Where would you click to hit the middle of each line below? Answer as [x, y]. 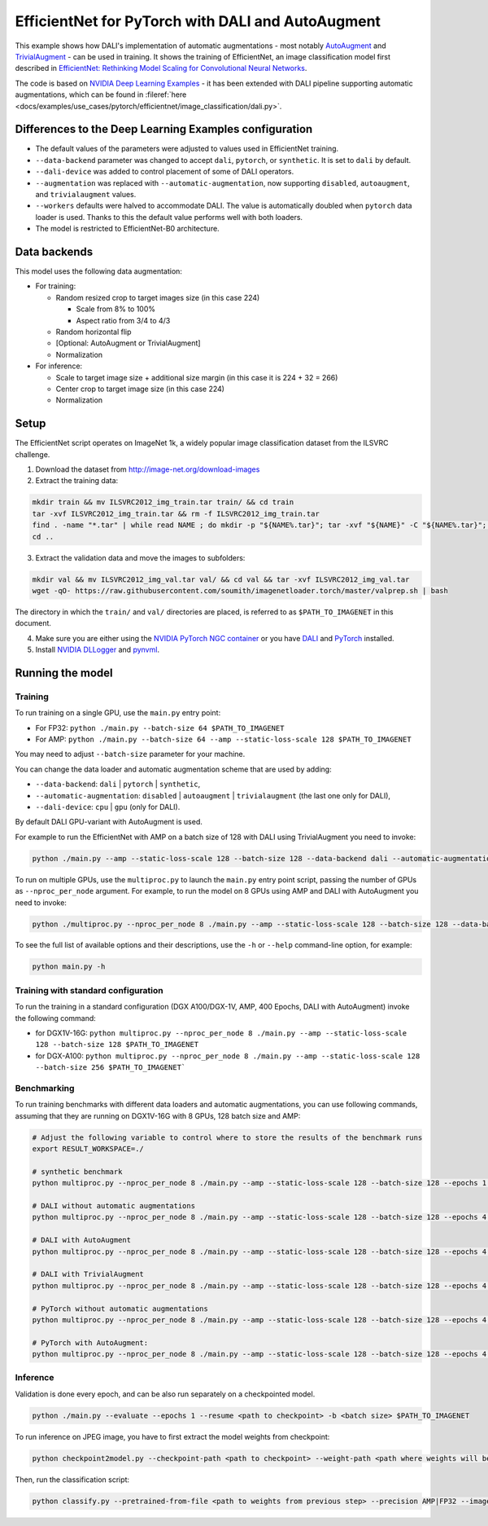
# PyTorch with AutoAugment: [90, 1343]
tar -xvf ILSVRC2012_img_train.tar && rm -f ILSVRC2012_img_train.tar [176, 514]
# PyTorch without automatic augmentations [120, 1308]
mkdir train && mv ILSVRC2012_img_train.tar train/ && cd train [163, 502]
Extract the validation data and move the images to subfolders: [140, 557]
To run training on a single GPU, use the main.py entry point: [118, 713]
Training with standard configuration [89, 990]
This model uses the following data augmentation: [99, 271]
